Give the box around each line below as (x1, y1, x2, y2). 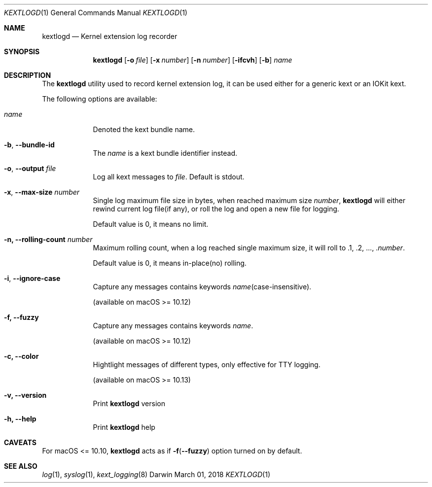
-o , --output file (4, 164, 56, 173)
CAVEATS (4, 438, 36, 447)
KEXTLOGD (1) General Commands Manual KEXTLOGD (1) (4, 8, 187, 17)
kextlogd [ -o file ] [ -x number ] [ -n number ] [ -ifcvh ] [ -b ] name (93, 56, 292, 64)
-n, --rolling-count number (4, 235, 93, 243)
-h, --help (4, 415, 36, 423)
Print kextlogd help (93, 423, 155, 431)
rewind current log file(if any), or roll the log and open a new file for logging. (93, 205, 339, 213)
